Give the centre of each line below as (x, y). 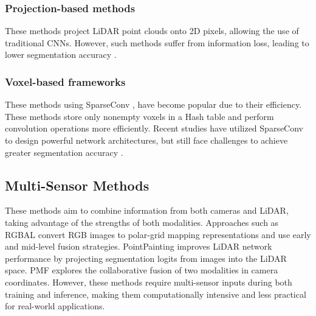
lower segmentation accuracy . (61, 54)
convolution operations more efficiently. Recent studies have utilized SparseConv (154, 128)
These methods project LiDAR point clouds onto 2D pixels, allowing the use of (152, 31)
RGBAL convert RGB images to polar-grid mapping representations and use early (158, 234)
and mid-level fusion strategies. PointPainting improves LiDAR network (139, 246)
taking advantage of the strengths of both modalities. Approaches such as (142, 222)
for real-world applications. (55, 306)
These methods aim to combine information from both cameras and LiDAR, (147, 210)
